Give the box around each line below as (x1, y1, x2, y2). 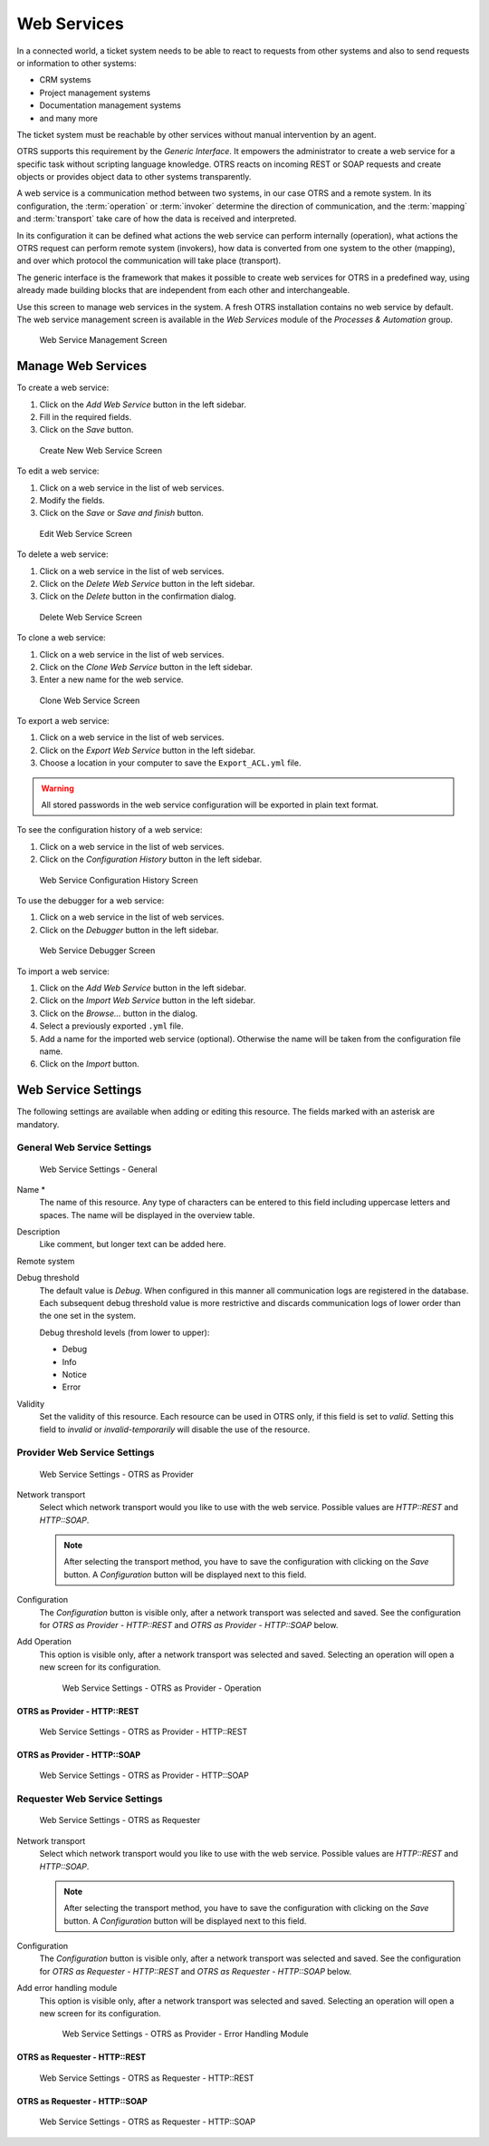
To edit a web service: (16, 465, 100, 476)
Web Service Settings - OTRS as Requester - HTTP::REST (39, 2073, 254, 2083)
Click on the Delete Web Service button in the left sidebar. (39, 578, 255, 589)
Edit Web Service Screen (39, 528, 133, 539)
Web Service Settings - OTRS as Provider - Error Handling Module (62, 2028, 309, 2040)
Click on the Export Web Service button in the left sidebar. (39, 745, 256, 756)
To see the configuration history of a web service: (16, 824, 203, 835)
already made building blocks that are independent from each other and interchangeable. (16, 285, 350, 296)
